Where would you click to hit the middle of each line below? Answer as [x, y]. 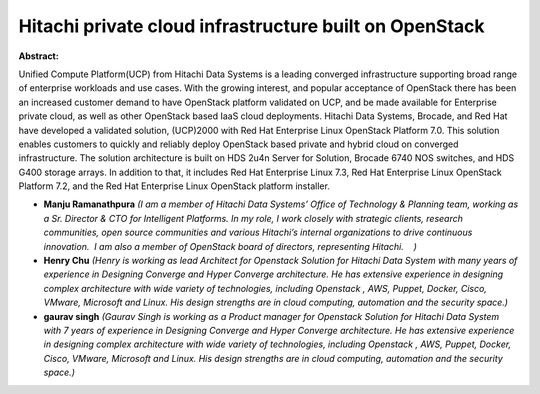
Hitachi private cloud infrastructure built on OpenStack [251, 26]
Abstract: [38, 56]
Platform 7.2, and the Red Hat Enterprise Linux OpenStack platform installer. [174, 186]
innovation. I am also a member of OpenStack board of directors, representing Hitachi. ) [230, 246]
